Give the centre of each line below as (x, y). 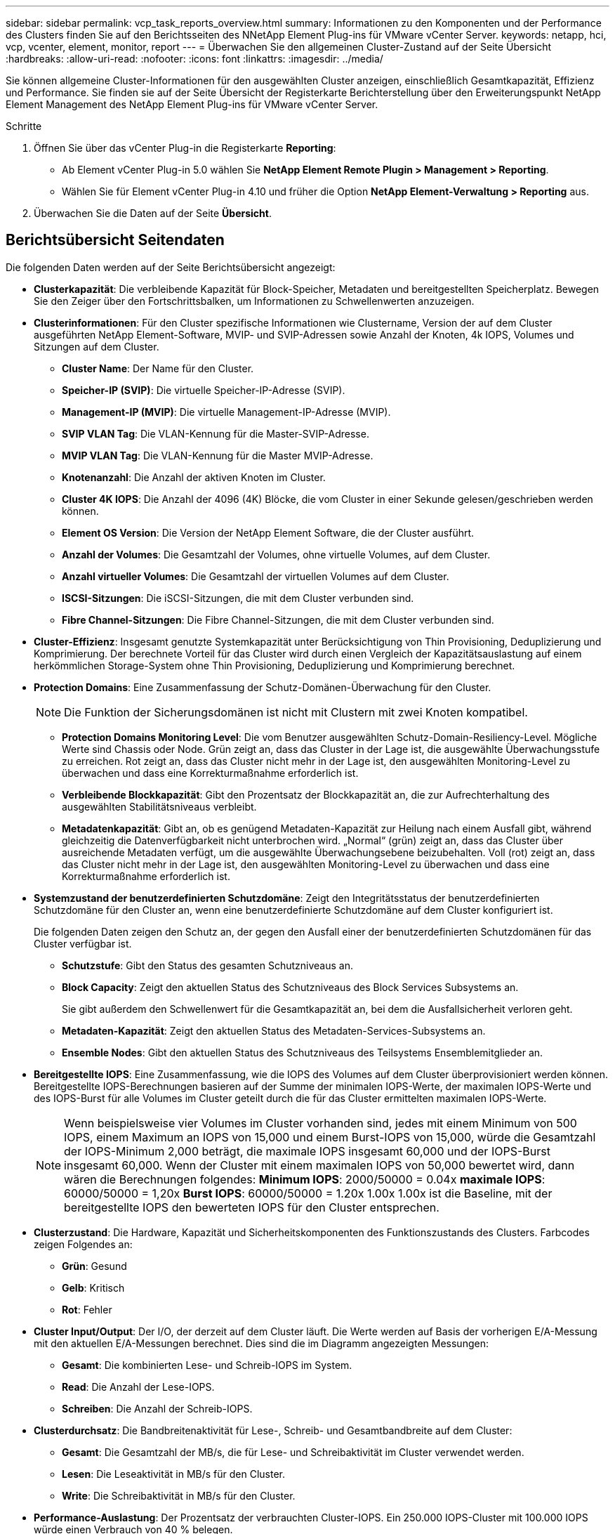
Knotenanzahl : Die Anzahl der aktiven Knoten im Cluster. (194, 477)
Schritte (24, 126)
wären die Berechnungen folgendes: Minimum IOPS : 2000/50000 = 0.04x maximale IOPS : (305, 1179)
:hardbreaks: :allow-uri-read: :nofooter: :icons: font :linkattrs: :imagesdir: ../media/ (194, 59)
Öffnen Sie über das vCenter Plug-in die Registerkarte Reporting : (185, 148)
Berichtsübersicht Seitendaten (115, 240)
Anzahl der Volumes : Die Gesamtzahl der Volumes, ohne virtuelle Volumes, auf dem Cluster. (276, 554)
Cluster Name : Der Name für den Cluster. (158, 368)
